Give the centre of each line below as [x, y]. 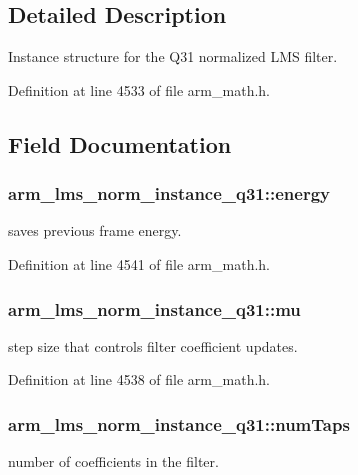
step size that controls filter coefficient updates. [153, 345]
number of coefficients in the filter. [113, 461]
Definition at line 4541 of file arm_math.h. [139, 263]
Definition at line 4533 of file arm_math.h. [139, 89]
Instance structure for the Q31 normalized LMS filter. [173, 56]
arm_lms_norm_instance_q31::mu [154, 308]
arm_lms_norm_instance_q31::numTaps [179, 423]
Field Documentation [120, 143]
